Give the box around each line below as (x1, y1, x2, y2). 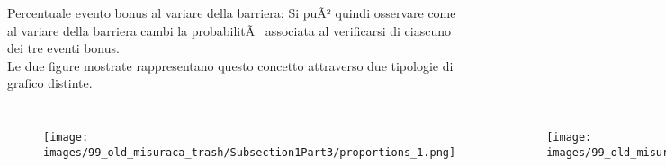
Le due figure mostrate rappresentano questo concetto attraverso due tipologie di (7, 56, 454, 74)
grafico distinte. (7, 74, 93, 92)
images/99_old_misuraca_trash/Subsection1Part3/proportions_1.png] (43, 145, 456, 159)
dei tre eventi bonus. (7, 39, 120, 57)
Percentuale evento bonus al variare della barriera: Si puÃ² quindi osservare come (7, 4, 456, 22)
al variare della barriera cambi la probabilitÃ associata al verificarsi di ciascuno (7, 21, 451, 39)
